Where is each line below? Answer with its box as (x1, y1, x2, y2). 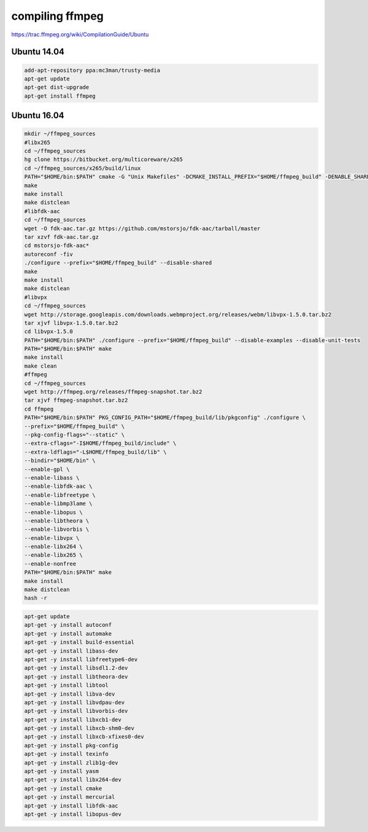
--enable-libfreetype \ (24, 492, 96, 498)
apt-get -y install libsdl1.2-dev (24, 664, 128, 672)
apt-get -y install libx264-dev (24, 776, 122, 783)
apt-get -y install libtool (24, 682, 109, 689)
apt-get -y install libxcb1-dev (24, 716, 122, 723)
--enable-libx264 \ (24, 543, 83, 550)
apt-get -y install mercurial (24, 793, 115, 801)
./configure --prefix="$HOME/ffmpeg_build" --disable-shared (24, 259, 212, 267)
